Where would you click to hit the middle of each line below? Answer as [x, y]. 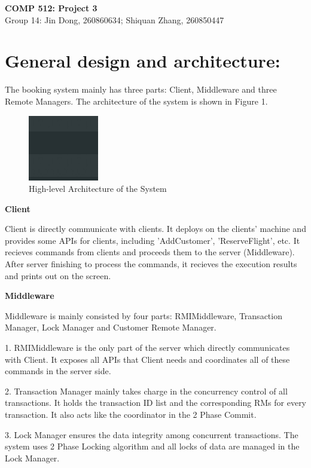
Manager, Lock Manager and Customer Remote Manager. [111, 327]
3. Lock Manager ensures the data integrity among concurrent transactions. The [152, 434]
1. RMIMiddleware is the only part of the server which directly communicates [147, 348]
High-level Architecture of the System [98, 189]
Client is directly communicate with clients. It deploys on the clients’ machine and [155, 229]
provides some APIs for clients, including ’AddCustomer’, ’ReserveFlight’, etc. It [153, 240]
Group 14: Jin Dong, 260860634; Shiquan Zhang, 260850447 [115, 19]
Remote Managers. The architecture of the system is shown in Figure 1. [136, 101]
